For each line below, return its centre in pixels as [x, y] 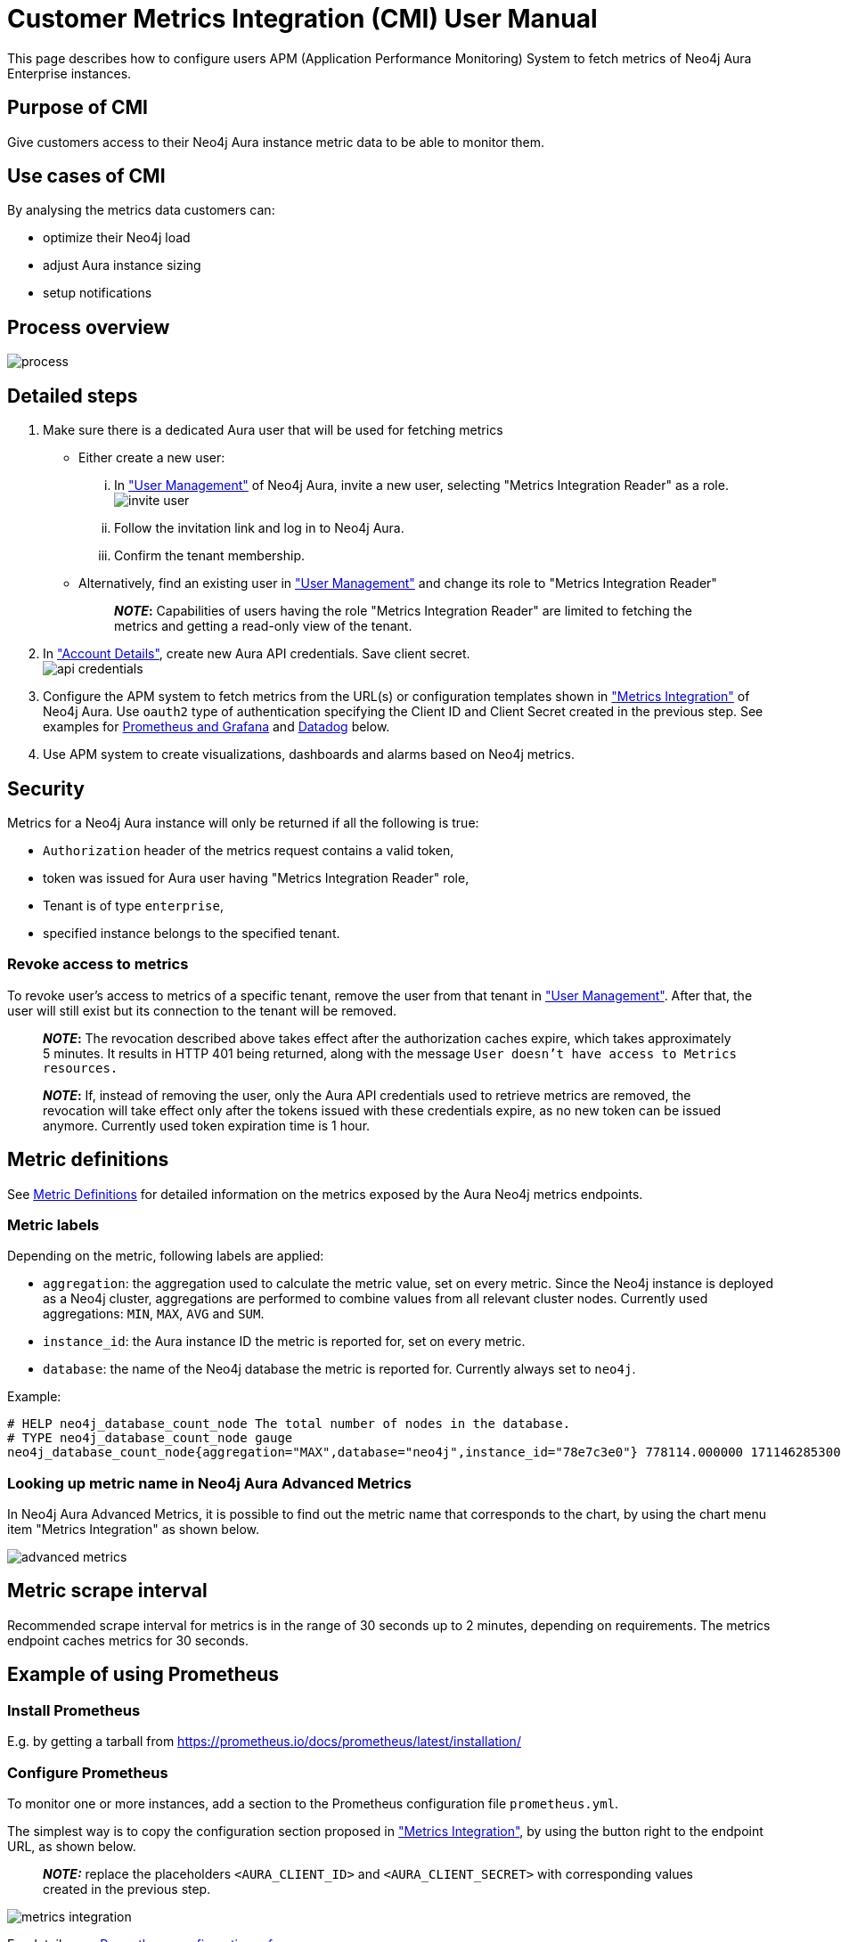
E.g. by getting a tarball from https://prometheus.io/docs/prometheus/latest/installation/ [264, 1742]
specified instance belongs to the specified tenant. [192, 933]
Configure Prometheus [88, 1772]
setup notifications [98, 293]
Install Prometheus [74, 1710]
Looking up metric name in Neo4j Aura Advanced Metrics [210, 1483]
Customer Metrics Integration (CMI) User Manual [302, 19]
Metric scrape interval [107, 1591]
